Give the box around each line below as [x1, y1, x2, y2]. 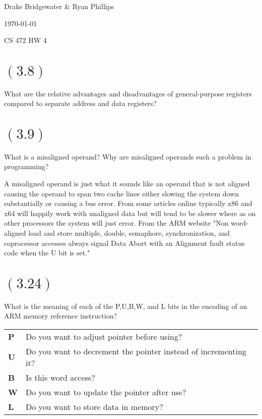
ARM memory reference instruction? [4, 310, 117, 321]
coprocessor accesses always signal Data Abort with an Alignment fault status [4, 237, 245, 248]
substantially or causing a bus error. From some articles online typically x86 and [4, 198, 252, 208]
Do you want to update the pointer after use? [26, 386, 186, 398]
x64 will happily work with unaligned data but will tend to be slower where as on [4, 207, 256, 218]
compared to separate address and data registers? [4, 98, 157, 109]
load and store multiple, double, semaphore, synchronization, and [28, 228, 230, 238]
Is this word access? [26, 371, 95, 383]
